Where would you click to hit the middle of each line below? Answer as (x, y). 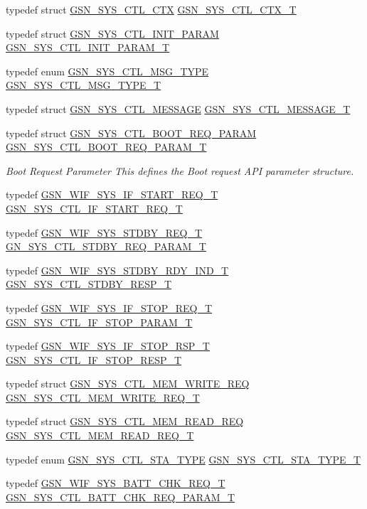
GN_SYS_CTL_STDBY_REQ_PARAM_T (106, 246)
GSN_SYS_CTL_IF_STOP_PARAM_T (99, 322)
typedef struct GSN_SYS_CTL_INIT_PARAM (112, 33)
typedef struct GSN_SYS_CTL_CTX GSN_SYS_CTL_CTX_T (151, 9)
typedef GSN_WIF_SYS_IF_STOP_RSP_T (108, 346)
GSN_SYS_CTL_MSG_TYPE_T (84, 85)
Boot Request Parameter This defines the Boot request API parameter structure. (180, 170)
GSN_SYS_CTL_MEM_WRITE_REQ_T (103, 397)
